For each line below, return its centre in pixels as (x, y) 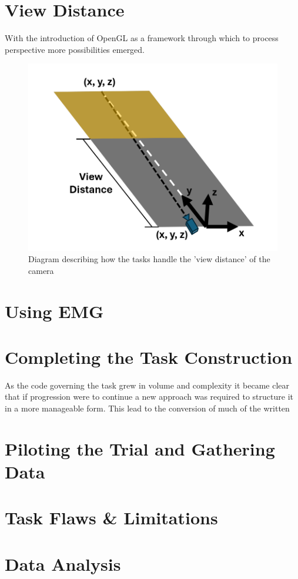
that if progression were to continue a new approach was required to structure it (149, 396)
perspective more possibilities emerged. (75, 49)
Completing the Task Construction (149, 357)
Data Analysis (63, 563)
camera (41, 270)
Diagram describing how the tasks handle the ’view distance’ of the (149, 259)
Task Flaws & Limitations (111, 518)
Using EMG (54, 311)
